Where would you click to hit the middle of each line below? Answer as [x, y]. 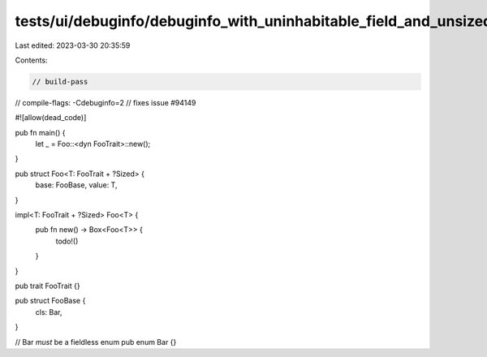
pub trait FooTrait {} [47, 286]
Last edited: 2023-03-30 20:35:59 [73, 45]
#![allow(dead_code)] [51, 118]
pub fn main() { [40, 132]
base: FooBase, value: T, [76, 185]
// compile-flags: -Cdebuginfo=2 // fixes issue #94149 [106, 102]
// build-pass [60, 82]
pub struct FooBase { [50, 301]
